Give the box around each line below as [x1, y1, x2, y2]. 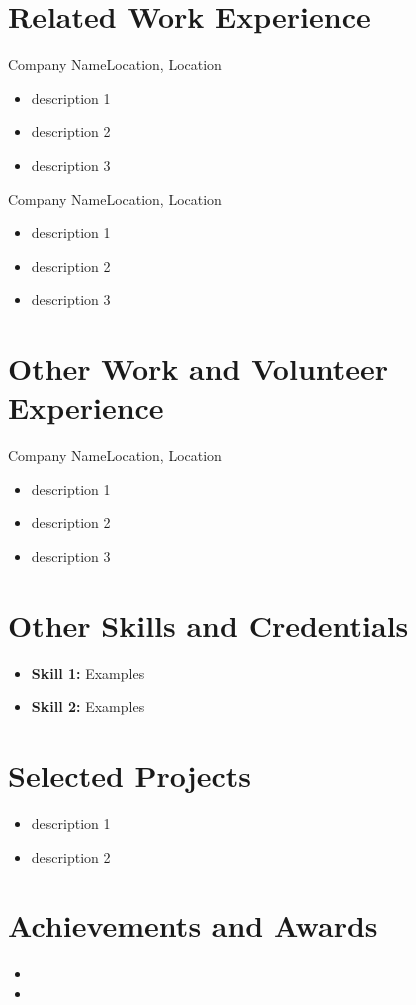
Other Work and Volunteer [8, 348, 389, 389]
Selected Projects [8, 755, 251, 796]
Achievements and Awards [8, 905, 378, 946]
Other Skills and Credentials [8, 604, 409, 645]
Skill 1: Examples [31, 662, 145, 683]
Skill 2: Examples [31, 696, 145, 717]
